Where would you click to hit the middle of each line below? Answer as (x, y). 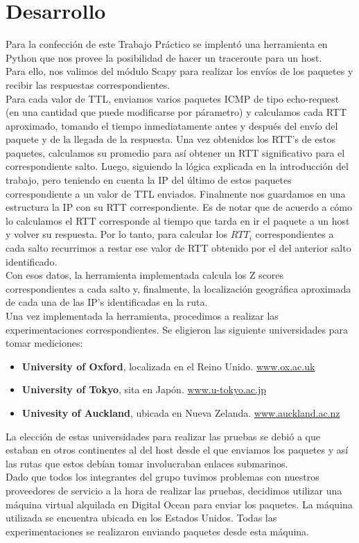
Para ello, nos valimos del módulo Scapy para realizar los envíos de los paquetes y (179, 71)
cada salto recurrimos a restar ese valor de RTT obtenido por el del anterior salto (178, 248)
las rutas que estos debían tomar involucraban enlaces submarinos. (147, 463)
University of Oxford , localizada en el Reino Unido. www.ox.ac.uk (168, 366)
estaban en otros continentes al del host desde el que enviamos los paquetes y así (177, 450)
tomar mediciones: (44, 343)
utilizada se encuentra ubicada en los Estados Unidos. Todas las (141, 518)
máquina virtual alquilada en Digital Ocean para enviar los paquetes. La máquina (179, 504)
